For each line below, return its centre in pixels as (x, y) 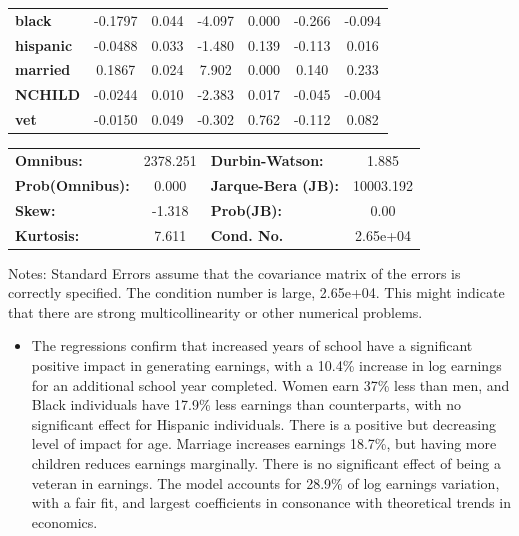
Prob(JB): (246, 209)
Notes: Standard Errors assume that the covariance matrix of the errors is (234, 272)
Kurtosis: (47, 234)
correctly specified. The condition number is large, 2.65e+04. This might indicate (256, 292)
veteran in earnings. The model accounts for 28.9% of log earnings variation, (265, 482)
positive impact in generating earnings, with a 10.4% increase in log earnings (266, 364)
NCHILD (47, 94)
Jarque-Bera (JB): (275, 184)
